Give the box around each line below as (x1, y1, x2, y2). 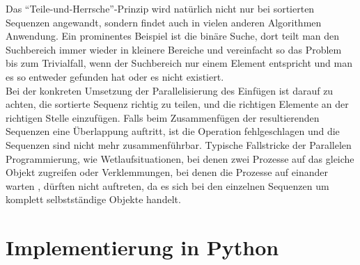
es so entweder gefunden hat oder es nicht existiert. (6, 69, 224, 83)
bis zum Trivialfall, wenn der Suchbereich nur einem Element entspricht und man (6, 56, 352, 70)
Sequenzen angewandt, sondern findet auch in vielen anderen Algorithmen (6, 15, 322, 29)
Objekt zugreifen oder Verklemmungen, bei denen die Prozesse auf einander (6, 165, 328, 179)
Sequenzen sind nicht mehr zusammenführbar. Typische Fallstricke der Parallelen (6, 137, 352, 152)
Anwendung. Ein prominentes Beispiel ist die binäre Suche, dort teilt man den (6, 29, 340, 43)
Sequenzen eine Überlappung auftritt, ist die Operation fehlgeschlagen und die (6, 124, 340, 138)
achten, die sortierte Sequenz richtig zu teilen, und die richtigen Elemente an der (6, 97, 349, 111)
